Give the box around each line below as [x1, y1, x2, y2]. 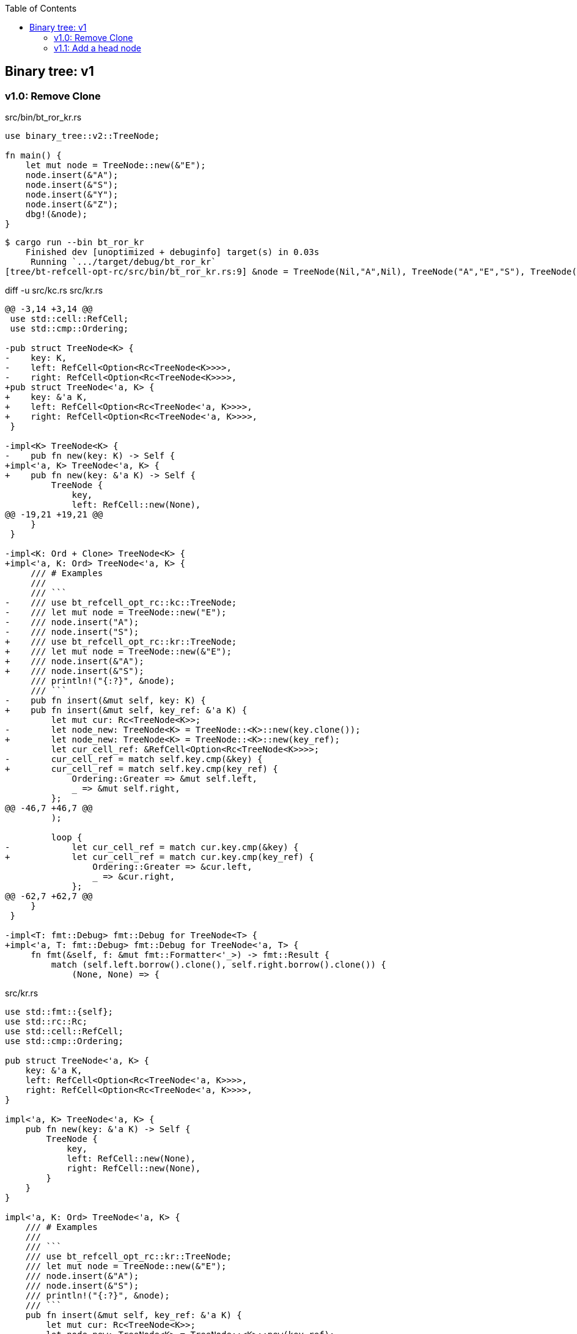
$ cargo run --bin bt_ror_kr [5, 237, 144, 248]
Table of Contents [5, 3, 77, 13]
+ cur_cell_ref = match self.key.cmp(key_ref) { [5, 764, 278, 774]
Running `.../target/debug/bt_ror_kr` [31, 257, 216, 267]
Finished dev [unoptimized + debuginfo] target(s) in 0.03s [25, 247, 320, 258]
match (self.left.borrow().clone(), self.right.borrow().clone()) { [51, 960, 386, 970]
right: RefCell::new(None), [67, 1163, 201, 1174]
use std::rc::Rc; [5, 1017, 87, 1027]
